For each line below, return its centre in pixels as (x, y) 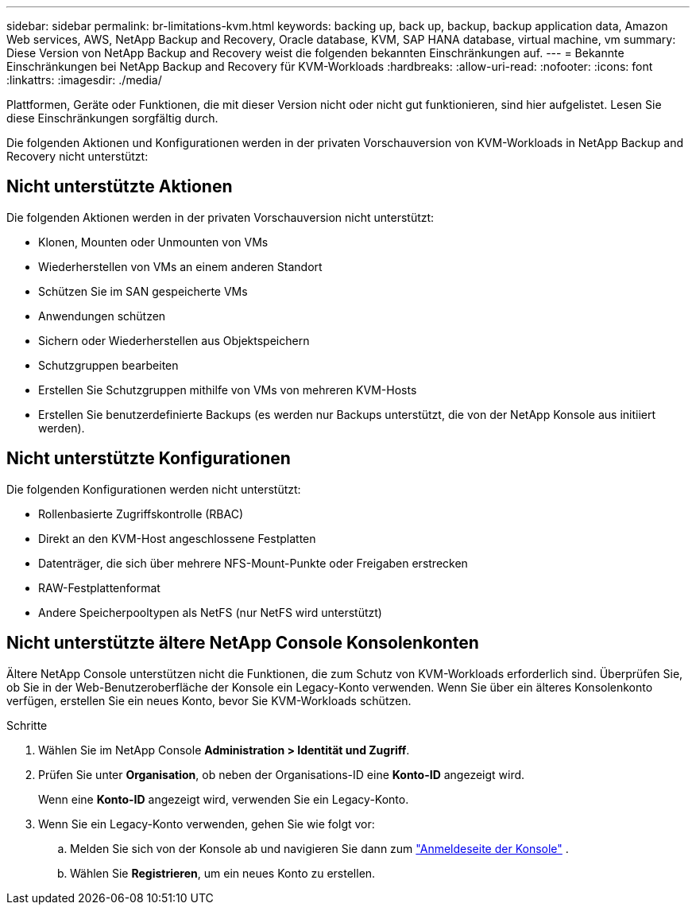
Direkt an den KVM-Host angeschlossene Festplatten (177, 538)
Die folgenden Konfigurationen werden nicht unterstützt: (154, 489)
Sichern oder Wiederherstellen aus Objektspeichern (174, 340)
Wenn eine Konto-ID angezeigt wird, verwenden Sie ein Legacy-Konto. (224, 799)
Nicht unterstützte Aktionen (120, 187)
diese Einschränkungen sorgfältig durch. (112, 118)
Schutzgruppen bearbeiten (108, 365)
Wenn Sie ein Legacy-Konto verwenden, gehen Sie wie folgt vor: (207, 824)
